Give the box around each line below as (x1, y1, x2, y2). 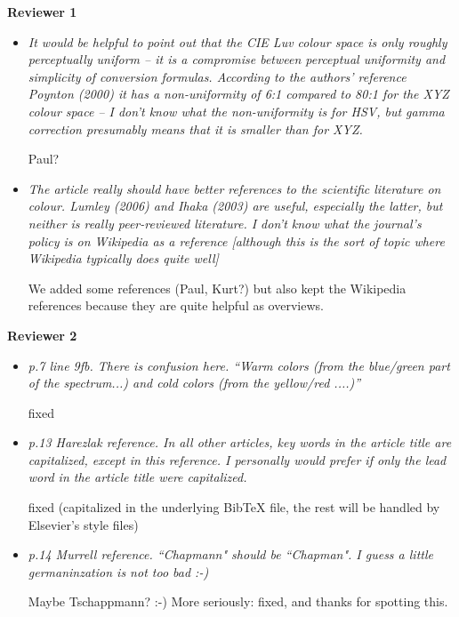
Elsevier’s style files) (28, 515, 139, 533)
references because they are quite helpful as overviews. (28, 296, 324, 315)
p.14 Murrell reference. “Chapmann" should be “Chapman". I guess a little (28, 545, 433, 564)
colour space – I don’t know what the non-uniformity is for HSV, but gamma (28, 101, 445, 120)
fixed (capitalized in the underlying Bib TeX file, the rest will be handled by (28, 498, 440, 517)
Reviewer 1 (7, 3, 77, 20)
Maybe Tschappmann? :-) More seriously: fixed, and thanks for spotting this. (28, 592, 448, 611)
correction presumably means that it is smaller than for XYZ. (28, 119, 363, 138)
